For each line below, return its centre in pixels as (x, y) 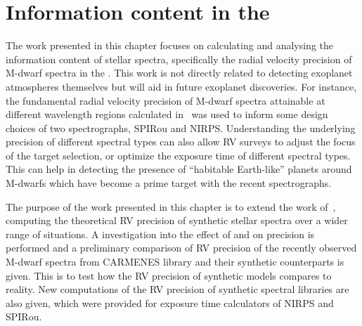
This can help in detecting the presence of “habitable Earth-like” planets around (179, 169)
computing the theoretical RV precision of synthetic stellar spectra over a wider (177, 220)
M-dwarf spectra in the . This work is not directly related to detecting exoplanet (179, 73)
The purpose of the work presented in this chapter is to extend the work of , (171, 206)
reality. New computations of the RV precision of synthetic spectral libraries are (177, 289)
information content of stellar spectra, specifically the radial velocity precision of (179, 59)
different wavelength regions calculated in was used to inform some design (167, 114)
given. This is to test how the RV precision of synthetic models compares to (169, 275)
